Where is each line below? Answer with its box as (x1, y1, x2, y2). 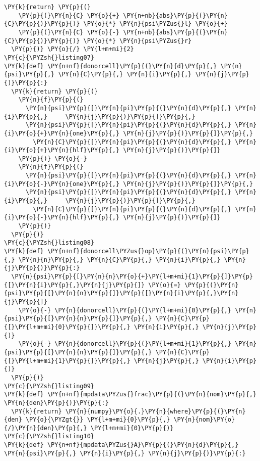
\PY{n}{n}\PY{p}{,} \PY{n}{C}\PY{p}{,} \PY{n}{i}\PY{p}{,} (18, 256, 221, 263)
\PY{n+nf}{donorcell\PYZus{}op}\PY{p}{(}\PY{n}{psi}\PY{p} (47, 248, 249, 255)
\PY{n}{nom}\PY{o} (173, 416, 235, 424)
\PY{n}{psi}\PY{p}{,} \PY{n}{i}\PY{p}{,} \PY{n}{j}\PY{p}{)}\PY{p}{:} (4, 449, 246, 457)
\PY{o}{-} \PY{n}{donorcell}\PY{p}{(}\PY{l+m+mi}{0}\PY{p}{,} (18, 306, 232, 314)
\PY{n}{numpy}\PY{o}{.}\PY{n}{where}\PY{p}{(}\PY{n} (65, 407, 246, 415)
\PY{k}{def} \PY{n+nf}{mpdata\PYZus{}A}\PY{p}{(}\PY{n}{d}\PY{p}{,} (4, 441, 239, 449)
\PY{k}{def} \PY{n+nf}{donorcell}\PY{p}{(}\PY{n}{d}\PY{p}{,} (4, 62, 217, 70)
